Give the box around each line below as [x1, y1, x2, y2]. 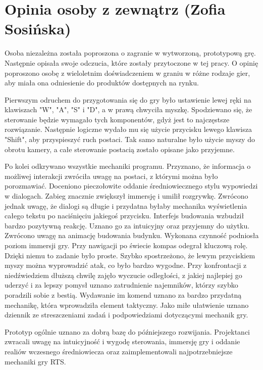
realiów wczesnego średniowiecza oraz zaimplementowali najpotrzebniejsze [5, 346, 233, 356]
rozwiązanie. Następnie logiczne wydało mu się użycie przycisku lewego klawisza [5, 124, 252, 134]
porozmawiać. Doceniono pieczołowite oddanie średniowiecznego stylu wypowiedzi [5, 180, 258, 191]
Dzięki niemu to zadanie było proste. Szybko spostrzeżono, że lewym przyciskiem [5, 250, 255, 260]
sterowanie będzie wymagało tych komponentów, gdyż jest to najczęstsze [5, 114, 230, 124]
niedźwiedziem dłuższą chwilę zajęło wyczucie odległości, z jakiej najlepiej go [5, 269, 242, 280]
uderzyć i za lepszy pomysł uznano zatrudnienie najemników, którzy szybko [5, 280, 238, 290]
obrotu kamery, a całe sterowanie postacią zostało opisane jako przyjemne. [5, 144, 235, 154]
